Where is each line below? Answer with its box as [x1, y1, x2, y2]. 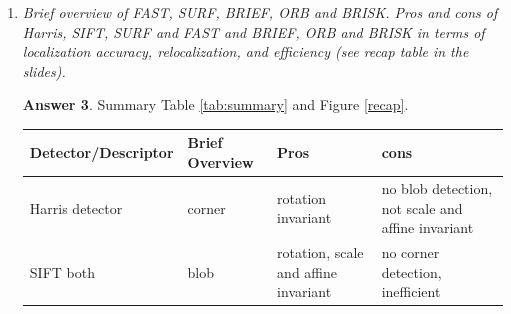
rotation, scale [277, 241, 364, 262]
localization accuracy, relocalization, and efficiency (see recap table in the [22, 41, 469, 62]
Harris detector [29, 197, 123, 218]
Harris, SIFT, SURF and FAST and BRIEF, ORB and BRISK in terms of [22, 21, 485, 42]
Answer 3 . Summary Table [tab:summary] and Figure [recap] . [22, 94, 409, 115]
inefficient [381, 281, 441, 302]
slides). [22, 60, 66, 81]
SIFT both [29, 261, 95, 282]
